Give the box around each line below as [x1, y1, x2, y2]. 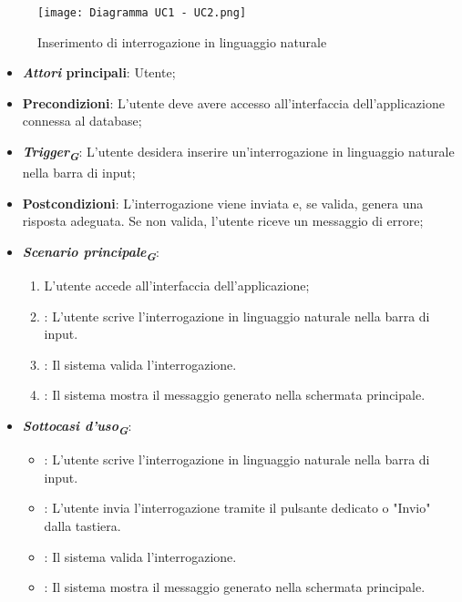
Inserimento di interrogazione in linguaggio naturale [37, 32, 327, 51]
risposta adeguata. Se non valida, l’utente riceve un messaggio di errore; [22, 211, 424, 230]
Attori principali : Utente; [22, 63, 176, 82]
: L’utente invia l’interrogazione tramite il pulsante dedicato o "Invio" [44, 498, 431, 517]
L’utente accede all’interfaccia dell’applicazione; [44, 276, 310, 295]
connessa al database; [22, 111, 142, 130]
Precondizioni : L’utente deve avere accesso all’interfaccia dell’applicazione [22, 93, 445, 112]
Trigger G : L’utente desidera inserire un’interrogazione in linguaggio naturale [22, 142, 455, 164]
